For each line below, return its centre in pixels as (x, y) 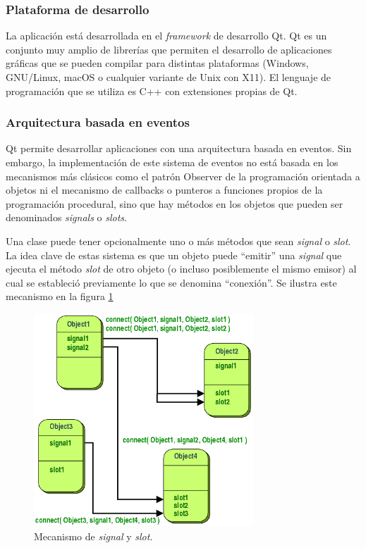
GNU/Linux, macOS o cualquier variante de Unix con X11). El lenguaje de (169, 77)
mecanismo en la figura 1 (60, 296)
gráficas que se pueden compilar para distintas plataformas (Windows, (157, 63)
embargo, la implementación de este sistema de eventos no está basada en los (172, 162)
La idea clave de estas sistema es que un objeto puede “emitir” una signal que (174, 255)
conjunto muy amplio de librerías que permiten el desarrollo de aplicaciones (169, 49)
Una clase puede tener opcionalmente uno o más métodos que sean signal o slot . (178, 241)
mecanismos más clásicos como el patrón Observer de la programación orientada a (183, 176)
